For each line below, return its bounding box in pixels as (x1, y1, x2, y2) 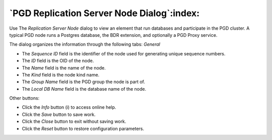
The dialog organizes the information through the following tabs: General (9, 41, 161, 47)
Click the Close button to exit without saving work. (22, 118, 126, 124)
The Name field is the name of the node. (22, 64, 106, 71)
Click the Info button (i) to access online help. (22, 104, 116, 110)
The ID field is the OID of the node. (22, 58, 94, 64)
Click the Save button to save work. (22, 111, 96, 117)
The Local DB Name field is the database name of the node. (22, 86, 146, 92)
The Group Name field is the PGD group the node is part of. (22, 79, 146, 85)
